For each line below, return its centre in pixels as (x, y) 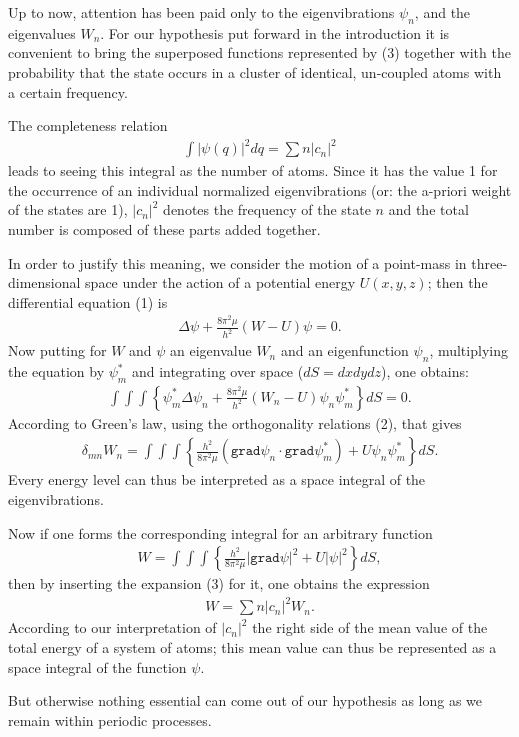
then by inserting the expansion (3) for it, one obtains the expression (219, 583)
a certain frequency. (68, 91)
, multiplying (468, 350)
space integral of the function (97, 666)
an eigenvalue (211, 350)
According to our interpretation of (112, 627)
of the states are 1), (68, 209)
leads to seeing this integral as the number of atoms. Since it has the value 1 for (253, 170)
